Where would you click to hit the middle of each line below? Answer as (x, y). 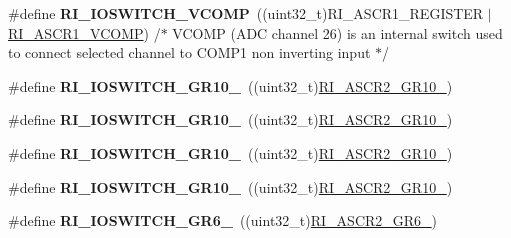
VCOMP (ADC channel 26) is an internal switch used (337, 32)
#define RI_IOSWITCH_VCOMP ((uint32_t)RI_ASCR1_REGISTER (246, 13)
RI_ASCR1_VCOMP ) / (84, 32)
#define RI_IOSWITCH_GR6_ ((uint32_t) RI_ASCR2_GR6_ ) (223, 220)
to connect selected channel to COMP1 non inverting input (189, 52)
